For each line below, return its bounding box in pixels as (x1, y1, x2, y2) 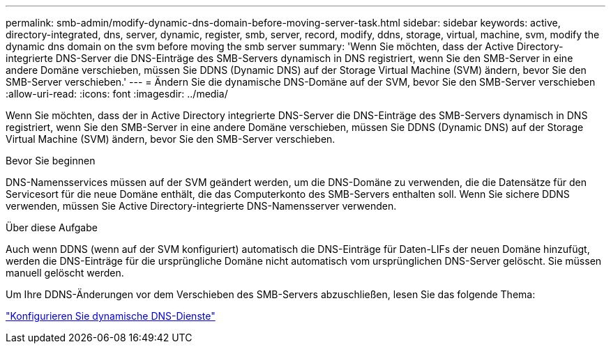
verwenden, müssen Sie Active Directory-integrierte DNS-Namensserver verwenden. (6, 200, 397, 212)
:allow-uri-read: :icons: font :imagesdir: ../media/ (6, 88, 228, 100)
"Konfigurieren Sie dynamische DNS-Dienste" (6, 310, 216, 322)
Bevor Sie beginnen (6, 155, 96, 166)
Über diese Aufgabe (6, 222, 98, 233)
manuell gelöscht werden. (6, 267, 124, 279)
